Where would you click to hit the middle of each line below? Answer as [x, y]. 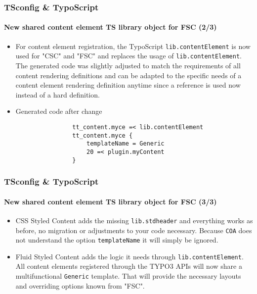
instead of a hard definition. [58, 94]
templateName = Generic [125, 144]
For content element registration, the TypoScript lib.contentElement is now [133, 46]
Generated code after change [59, 111]
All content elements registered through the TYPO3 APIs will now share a [129, 266]
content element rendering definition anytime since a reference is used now [128, 85]
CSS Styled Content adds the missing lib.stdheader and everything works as [134, 220]
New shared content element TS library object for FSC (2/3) [110, 27]
